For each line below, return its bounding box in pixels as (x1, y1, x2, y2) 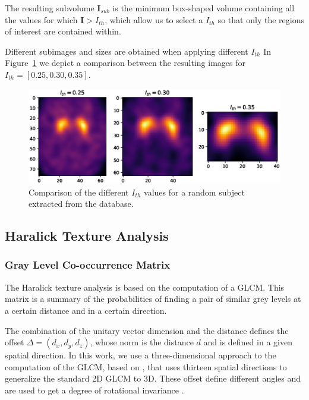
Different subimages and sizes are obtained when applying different (5, 45, 248, 57)
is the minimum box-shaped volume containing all (112, 2, 295, 14)
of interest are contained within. (5, 25, 121, 37)
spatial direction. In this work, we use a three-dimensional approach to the (5, 349, 276, 361)
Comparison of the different (29, 185, 129, 198)
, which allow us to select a (105, 13, 203, 26)
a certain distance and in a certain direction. (5, 304, 167, 316)
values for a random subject (144, 185, 245, 198)
